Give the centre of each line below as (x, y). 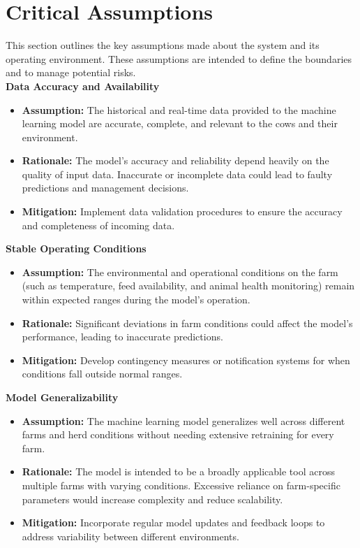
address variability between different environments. (130, 536)
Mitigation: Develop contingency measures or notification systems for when (186, 360)
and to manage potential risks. (71, 72)
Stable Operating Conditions (76, 248)
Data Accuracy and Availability (83, 86)
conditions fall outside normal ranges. (102, 374)
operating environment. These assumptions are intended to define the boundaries (179, 58)
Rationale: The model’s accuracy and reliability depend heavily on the (175, 160)
